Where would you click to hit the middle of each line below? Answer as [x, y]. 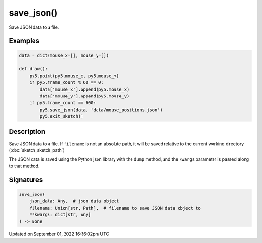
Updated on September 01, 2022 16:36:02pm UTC [59, 234]
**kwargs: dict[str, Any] [60, 214]
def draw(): [33, 69]
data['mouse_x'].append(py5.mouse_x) [84, 89]
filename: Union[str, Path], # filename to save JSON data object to [115, 208]
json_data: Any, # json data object [74, 201]
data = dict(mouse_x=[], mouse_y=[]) [64, 55]
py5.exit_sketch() [61, 117]
